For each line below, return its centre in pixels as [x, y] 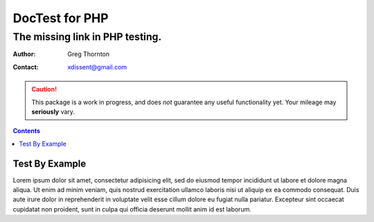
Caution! [44, 89]
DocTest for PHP [61, 18]
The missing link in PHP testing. [87, 37]
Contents [27, 131]
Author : [24, 54]
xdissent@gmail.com [97, 67]
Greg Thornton [89, 54]
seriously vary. [53, 112]
